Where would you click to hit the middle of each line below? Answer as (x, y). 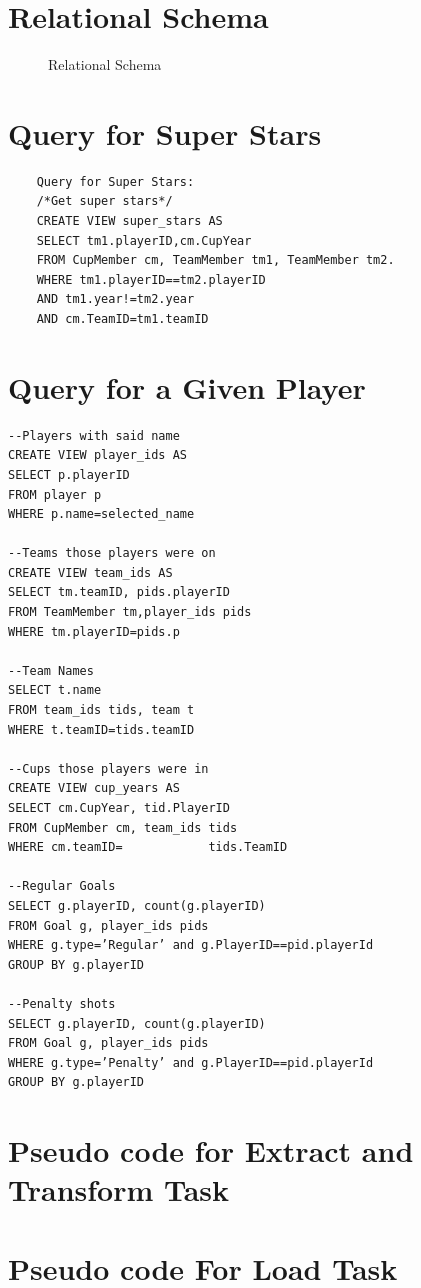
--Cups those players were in (108, 768)
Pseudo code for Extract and (211, 1150)
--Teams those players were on (112, 553)
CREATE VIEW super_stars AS (129, 221)
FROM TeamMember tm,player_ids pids (130, 612)
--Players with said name (94, 435)
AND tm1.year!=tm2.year (115, 299)
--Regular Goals (62, 886)
